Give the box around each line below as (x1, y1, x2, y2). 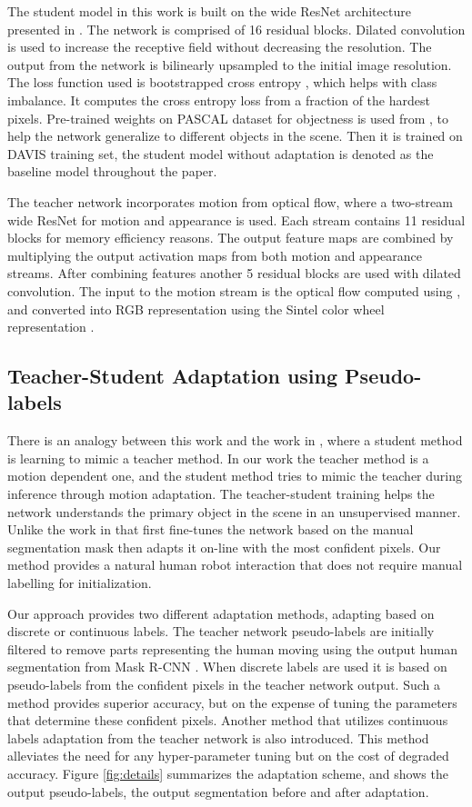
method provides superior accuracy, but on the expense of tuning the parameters (7, 692, 457, 712)
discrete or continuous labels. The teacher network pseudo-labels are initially (7, 622, 435, 641)
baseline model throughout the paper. (7, 162, 217, 181)
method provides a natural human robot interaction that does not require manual (7, 555, 463, 574)
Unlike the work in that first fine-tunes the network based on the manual (7, 520, 414, 539)
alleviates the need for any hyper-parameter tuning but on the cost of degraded (7, 746, 449, 765)
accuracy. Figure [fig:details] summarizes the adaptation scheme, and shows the (7, 763, 448, 782)
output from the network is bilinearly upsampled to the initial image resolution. (7, 55, 452, 74)
